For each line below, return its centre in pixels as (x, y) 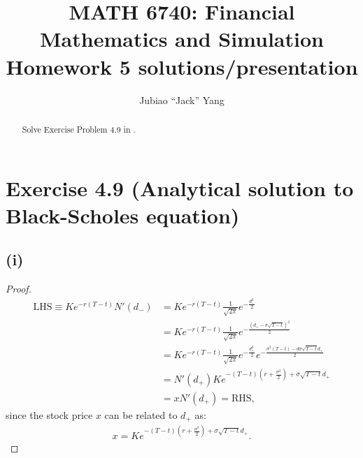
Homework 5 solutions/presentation (182, 66)
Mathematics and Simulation (182, 39)
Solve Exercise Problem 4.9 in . (79, 129)
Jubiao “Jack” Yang (182, 99)
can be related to (141, 414)
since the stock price (49, 414)
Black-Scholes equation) (123, 215)
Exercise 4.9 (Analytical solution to (180, 187)
